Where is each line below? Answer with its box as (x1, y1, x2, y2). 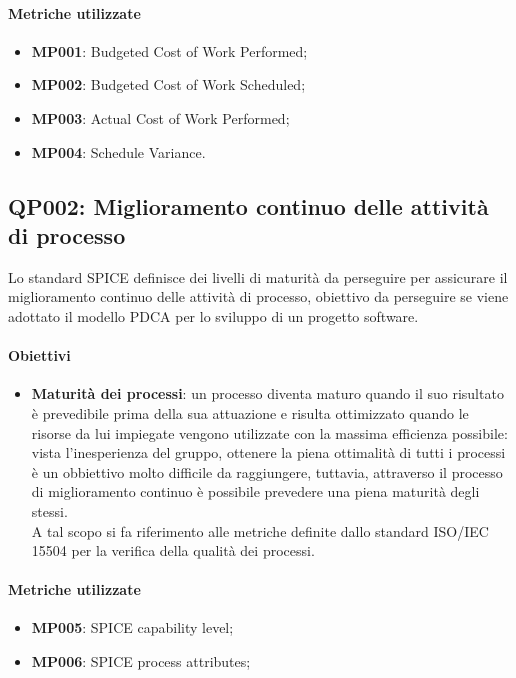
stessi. (31, 500, 68, 521)
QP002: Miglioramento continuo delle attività (8, 190, 489, 221)
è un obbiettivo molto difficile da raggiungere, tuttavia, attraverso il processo (31, 461, 503, 482)
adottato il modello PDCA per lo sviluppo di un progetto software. (8, 305, 419, 326)
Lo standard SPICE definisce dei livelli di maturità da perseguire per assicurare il (8, 266, 508, 287)
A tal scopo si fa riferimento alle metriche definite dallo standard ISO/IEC (31, 520, 489, 541)
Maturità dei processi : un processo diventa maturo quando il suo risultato (31, 383, 504, 404)
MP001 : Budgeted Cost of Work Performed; (31, 40, 308, 61)
